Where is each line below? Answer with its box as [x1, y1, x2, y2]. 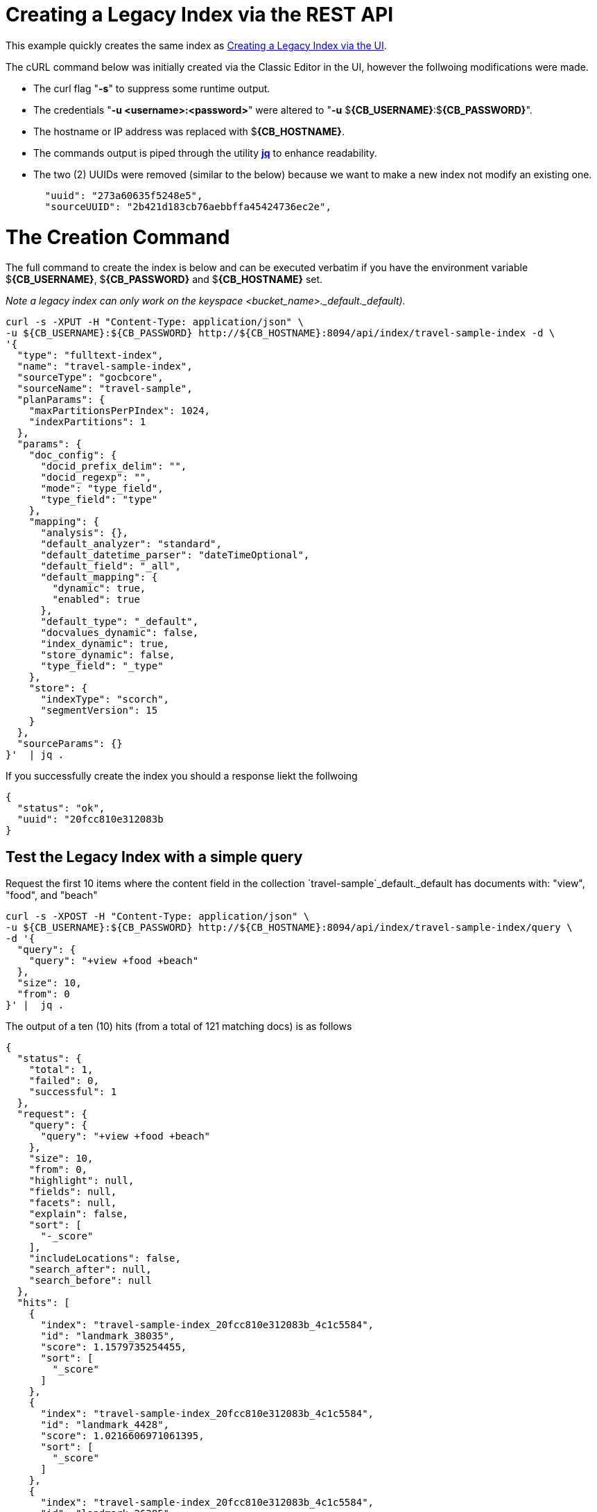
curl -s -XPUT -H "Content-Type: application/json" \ [6, 316, 304, 328]
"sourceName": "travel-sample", [17, 383, 193, 395]
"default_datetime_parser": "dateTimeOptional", [40, 549, 310, 561]
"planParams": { [17, 394, 105, 406]
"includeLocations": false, [28, 1253, 181, 1264]
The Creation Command [6, 225, 230, 249]
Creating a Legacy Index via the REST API [6, 3, 394, 26]
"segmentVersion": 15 [40, 705, 158, 716]
